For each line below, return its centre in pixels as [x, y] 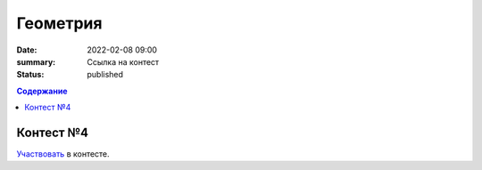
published [105, 75]
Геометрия [59, 23]
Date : [27, 50]
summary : [36, 61]
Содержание [42, 91]
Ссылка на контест [123, 61]
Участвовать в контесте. [63, 154]
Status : [30, 75]
